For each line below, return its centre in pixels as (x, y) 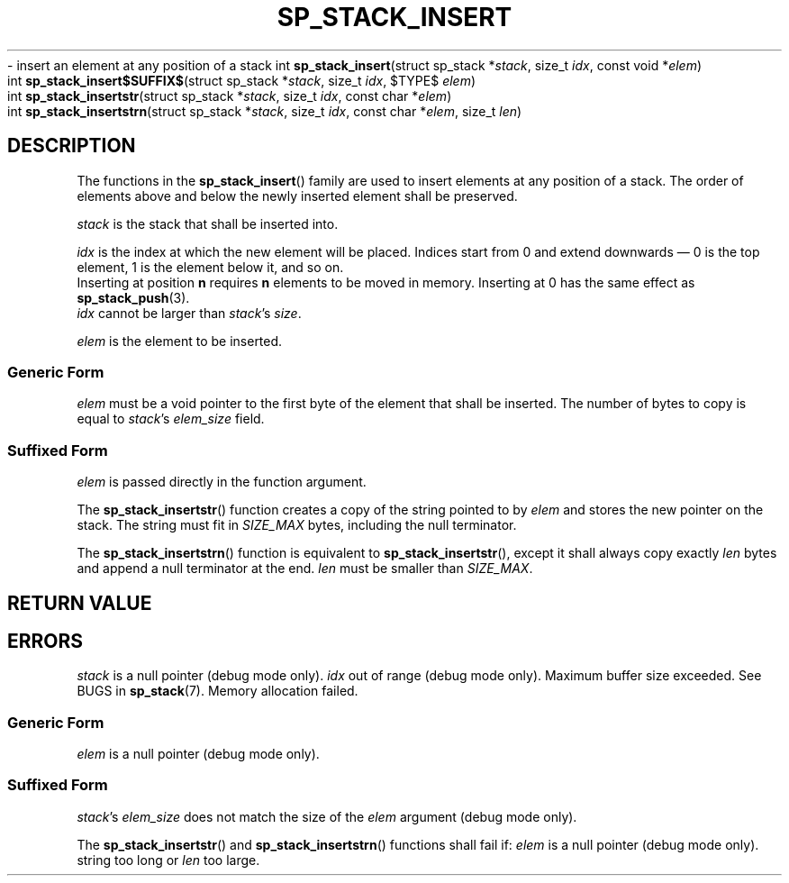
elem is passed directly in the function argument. (222, 482)
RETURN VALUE (80, 603)
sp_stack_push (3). (133, 297)
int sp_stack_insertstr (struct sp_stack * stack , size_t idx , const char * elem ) (230, 96)
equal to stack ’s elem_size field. (171, 419)
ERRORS (45, 641)
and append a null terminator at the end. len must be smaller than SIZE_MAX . (305, 569)
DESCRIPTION (72, 146)
